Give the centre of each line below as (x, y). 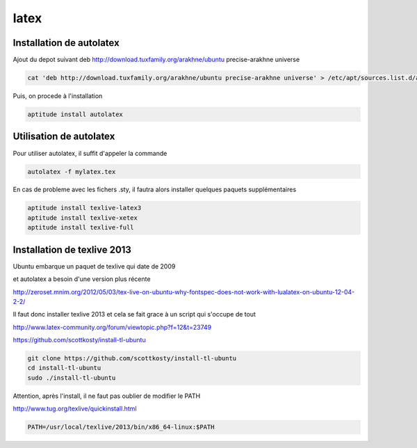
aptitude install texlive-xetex (83, 218)
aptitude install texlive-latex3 (84, 208)
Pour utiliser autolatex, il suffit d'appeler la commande (90, 153)
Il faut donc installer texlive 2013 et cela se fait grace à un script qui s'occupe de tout (134, 314)
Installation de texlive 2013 (72, 249)
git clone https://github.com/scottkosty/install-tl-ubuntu (132, 359)
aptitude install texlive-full (81, 227)
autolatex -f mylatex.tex (72, 171)
